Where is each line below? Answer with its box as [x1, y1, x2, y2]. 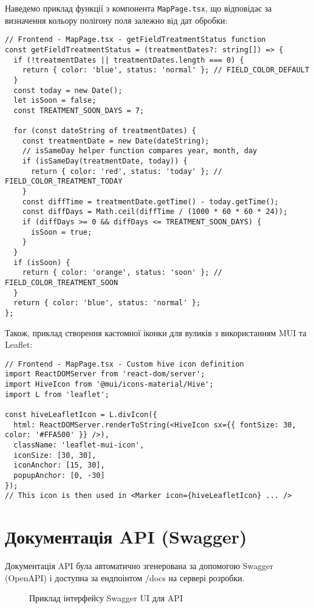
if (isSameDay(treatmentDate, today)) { [22, 157, 188, 166]
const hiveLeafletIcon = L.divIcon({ [5, 410, 157, 420]
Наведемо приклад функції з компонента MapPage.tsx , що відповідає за [5, 2, 272, 14]
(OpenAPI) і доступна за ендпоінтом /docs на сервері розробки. [5, 571, 245, 584]
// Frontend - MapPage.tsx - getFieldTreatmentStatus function [5, 35, 266, 44]
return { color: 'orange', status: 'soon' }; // [22, 268, 222, 277]
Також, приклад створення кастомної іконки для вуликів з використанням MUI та [5, 326, 307, 339]
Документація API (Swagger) [5, 524, 247, 549]
